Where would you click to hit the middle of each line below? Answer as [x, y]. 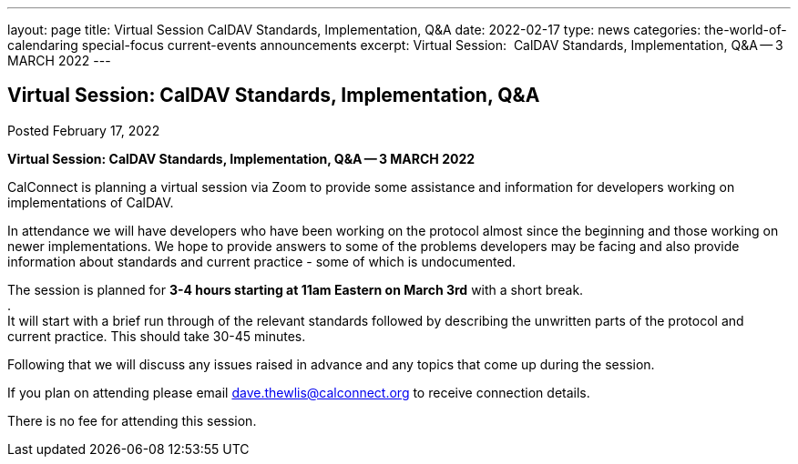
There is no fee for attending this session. [132, 420]
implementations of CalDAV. [91, 202]
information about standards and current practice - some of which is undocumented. [262, 261]
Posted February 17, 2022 [84, 130]
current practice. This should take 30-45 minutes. [157, 336]
